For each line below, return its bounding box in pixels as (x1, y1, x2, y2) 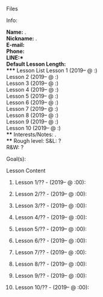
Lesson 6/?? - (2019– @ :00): (14, 237, 87, 244)
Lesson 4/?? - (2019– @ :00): (14, 214, 87, 220)
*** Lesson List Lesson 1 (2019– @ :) (6, 67, 98, 74)
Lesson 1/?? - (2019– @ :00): (14, 179, 86, 186)
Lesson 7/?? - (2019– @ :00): (14, 249, 87, 255)
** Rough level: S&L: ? (6, 137, 61, 144)
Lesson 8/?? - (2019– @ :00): (14, 260, 87, 267)
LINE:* (6, 54, 24, 61)
